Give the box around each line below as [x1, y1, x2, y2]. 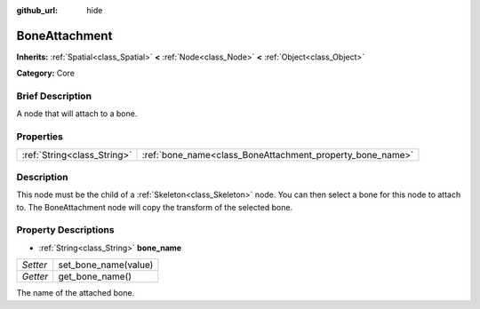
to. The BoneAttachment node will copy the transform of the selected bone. [16, 202, 293, 212]
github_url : [16, 5, 58, 15]
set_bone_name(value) [58, 258, 154, 271]
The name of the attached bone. [16, 288, 135, 298]
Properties [16, 131, 64, 143]
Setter [21, 258, 48, 271]
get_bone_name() [58, 271, 132, 283]
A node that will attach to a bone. [16, 108, 138, 119]
